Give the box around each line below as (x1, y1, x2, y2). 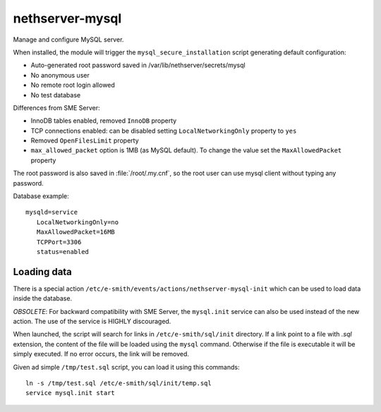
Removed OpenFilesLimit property (30, 136, 139, 145)
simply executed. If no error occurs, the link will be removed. (13, 350, 190, 358)
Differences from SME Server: (13, 103, 100, 112)
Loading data (13, 265, 72, 278)
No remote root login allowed (30, 81, 116, 90)
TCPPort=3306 (36, 238, 82, 246)
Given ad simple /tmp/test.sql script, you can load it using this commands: (13, 363, 240, 371)
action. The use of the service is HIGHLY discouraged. (13, 317, 171, 326)
